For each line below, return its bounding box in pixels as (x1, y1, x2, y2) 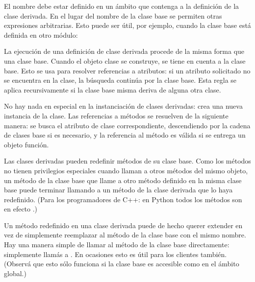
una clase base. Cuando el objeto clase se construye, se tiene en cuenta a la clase (4, 55, 246, 66)
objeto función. (4, 139, 49, 149)
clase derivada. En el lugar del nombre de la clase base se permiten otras (4, 10, 222, 21)
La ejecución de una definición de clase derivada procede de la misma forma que (4, 46, 245, 56)
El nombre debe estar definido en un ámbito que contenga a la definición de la (4, 1, 239, 11)
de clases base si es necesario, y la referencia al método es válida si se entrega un (4, 130, 246, 140)
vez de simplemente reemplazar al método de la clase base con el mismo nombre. (4, 230, 246, 240)
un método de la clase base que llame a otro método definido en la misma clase (4, 175, 242, 185)
